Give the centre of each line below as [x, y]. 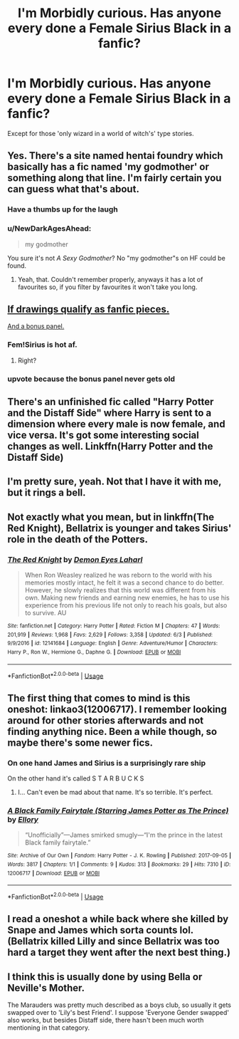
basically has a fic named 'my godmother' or [108, 167]
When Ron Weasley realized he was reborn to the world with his [118, 575]
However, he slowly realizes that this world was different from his [120, 590]
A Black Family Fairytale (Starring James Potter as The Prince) [118, 810]
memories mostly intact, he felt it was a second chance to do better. [124, 583]
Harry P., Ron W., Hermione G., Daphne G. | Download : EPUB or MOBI [94, 652]
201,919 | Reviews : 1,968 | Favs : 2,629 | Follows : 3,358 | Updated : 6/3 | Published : [110, 635]
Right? [27, 360]
